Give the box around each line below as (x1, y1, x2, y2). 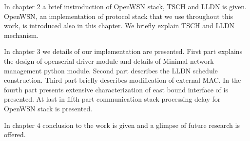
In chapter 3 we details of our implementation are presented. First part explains (4, 46, 243, 56)
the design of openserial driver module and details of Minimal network (4, 55, 214, 66)
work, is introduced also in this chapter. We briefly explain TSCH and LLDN (4, 20, 235, 31)
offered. (4, 129, 26, 140)
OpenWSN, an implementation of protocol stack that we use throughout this (4, 11, 233, 21)
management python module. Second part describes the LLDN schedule (4, 65, 218, 75)
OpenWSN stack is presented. (4, 103, 93, 113)
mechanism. (4, 30, 39, 40)
